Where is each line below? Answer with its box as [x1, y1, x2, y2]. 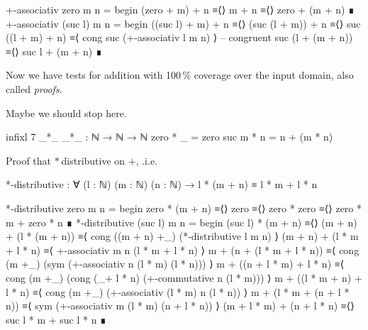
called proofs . [6, 81, 62, 96]
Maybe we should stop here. [6, 105, 127, 120]
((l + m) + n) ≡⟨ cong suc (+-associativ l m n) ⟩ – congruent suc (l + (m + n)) [6, 30, 353, 45]
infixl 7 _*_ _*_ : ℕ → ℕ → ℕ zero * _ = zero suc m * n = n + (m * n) [6, 129, 333, 144]
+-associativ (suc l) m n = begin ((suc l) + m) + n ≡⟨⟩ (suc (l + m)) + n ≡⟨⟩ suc [6, 16, 361, 31]
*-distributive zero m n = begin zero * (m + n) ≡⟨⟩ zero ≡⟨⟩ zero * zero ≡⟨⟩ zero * [6, 200, 362, 215]
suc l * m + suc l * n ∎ [6, 312, 107, 326]
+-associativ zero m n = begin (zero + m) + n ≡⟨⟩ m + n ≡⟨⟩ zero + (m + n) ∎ [6, 2, 355, 16]
